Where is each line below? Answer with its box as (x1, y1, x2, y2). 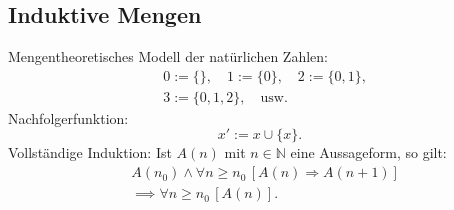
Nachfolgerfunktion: (8, 107, 129, 128)
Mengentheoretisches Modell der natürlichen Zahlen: (8, 46, 328, 67)
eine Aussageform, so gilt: (290, 142, 447, 163)
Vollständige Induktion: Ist (8, 142, 172, 163)
